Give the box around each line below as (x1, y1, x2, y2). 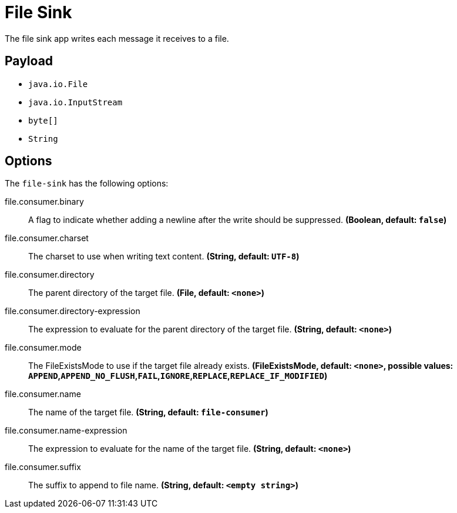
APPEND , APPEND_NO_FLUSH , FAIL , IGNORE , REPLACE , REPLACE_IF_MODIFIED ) (28, 371, 328, 381)
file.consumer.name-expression (5, 425, 127, 436)
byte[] (28, 115, 58, 125)
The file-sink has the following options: (5, 178, 169, 189)
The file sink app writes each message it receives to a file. (5, 33, 229, 44)
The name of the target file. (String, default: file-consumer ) (28, 407, 268, 418)
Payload (5, 54, 53, 69)
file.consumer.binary (5, 196, 84, 207)
